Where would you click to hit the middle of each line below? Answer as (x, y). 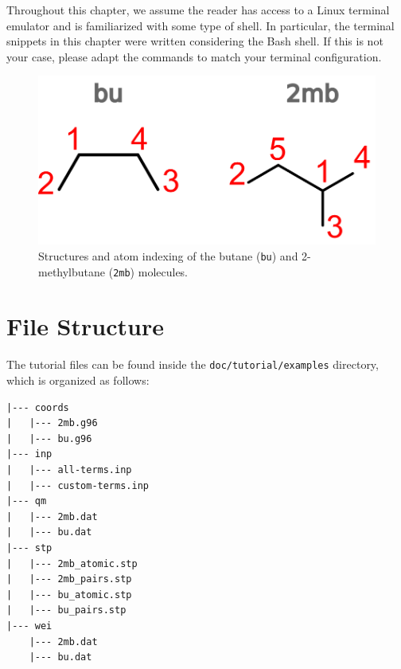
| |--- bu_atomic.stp (69, 595)
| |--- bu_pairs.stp (66, 610)
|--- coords (38, 407)
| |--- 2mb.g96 (52, 423)
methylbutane (72, 271)
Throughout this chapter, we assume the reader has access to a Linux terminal (198, 10)
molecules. (163, 271)
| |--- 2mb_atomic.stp (72, 563)
